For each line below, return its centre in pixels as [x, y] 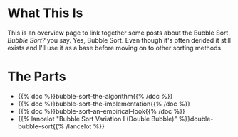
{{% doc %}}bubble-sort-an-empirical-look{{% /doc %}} [101, 111]
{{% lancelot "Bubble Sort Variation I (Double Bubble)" [97, 119]
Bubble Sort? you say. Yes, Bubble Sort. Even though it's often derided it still [119, 40]
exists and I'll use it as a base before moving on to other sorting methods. [115, 48]
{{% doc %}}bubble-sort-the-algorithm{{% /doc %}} [95, 96]
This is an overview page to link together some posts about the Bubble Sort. [119, 33]
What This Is [45, 13]
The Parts [37, 77]
